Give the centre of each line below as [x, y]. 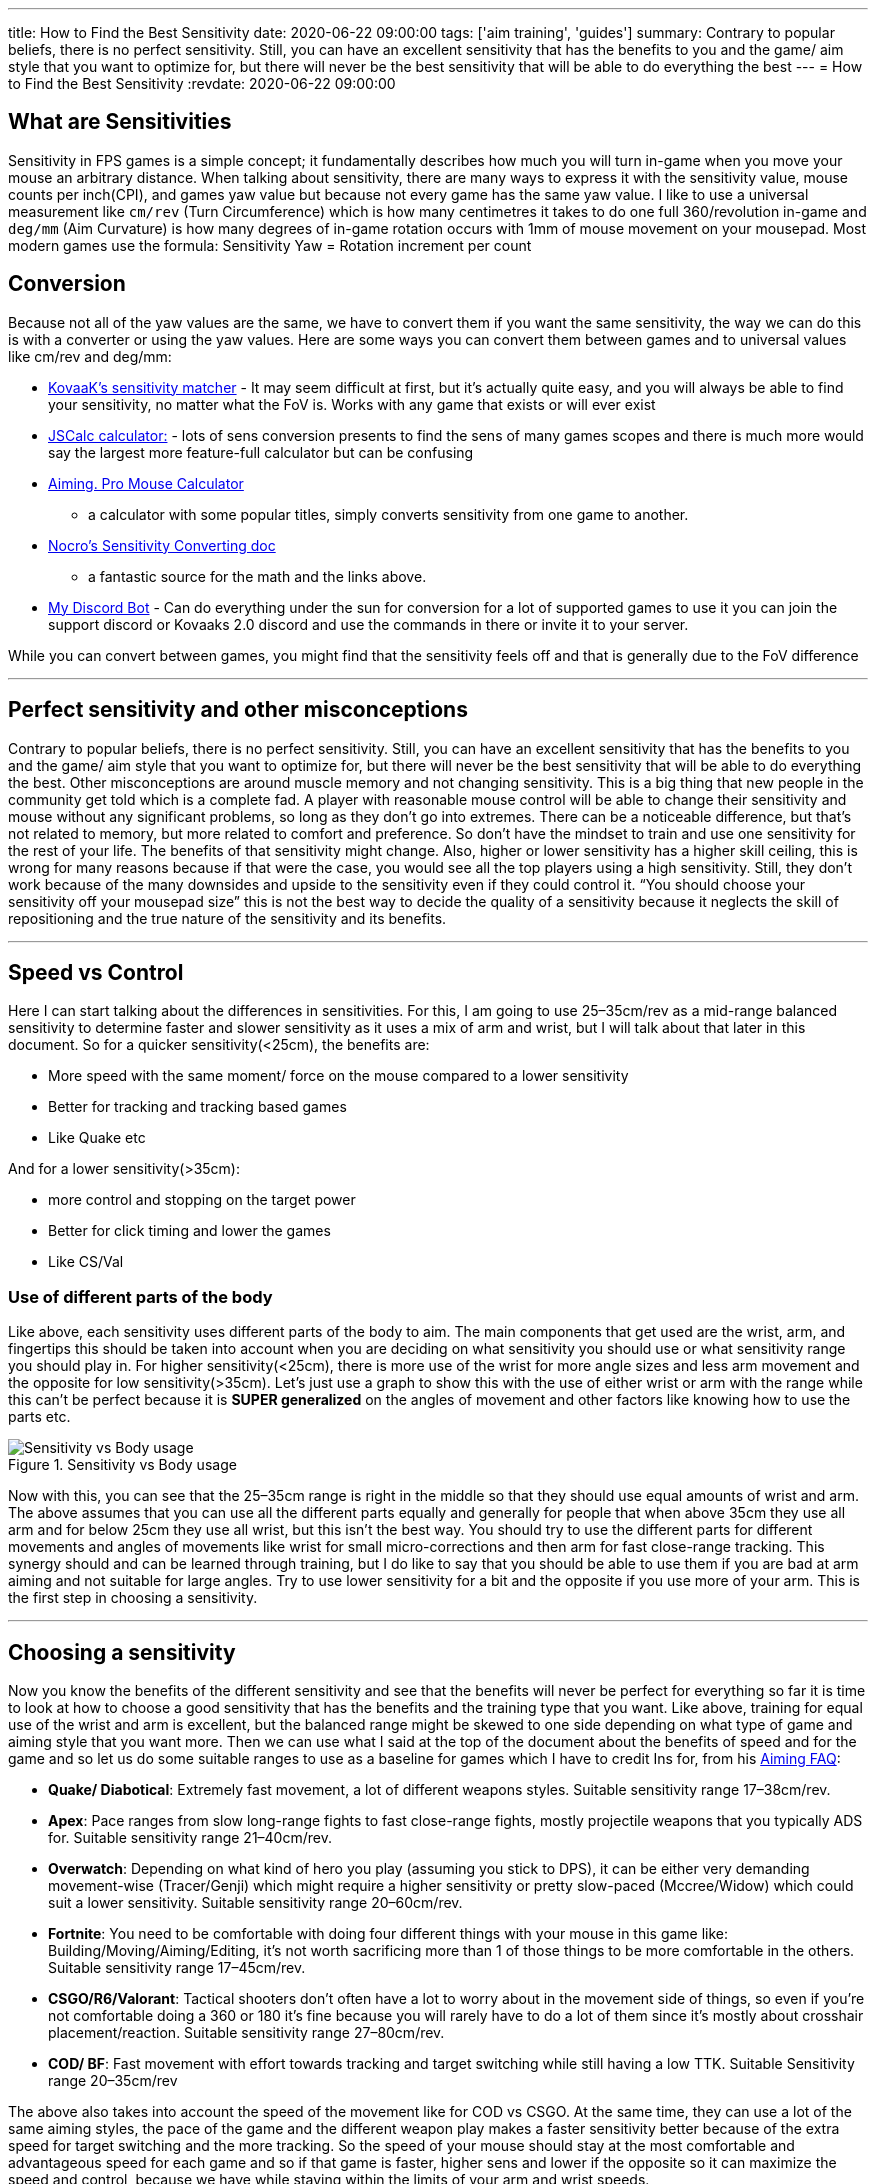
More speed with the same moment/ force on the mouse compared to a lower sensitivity [338, 1076]
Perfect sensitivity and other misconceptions [238, 710]
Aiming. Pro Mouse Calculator [146, 483]
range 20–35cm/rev [113, 2080]
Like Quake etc [97, 1138]
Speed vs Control [96, 972]
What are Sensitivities [120, 122]
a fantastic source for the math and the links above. [257, 576]
